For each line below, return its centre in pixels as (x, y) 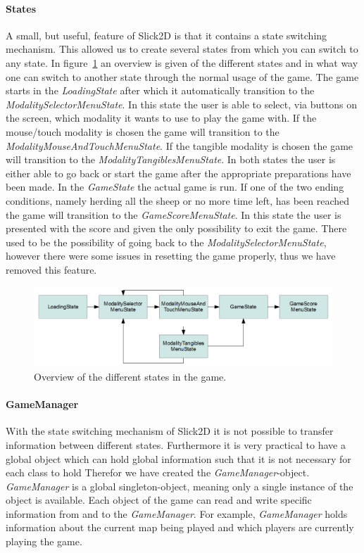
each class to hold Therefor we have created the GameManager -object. (158, 472)
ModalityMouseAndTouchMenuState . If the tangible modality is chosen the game (180, 145)
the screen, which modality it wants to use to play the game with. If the (161, 118)
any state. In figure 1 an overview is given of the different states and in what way (182, 62)
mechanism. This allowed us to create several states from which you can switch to (182, 49)
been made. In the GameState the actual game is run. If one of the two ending (175, 187)
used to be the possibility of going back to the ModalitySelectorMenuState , (166, 242)
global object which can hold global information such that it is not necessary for (178, 458)
